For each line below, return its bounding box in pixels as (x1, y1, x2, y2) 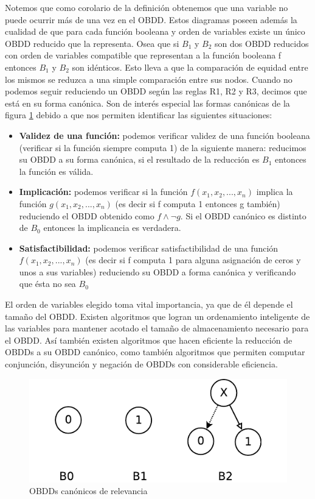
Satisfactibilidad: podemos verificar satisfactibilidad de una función (19, 241, 279, 254)
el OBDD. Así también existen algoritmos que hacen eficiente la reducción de (5, 333, 292, 346)
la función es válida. (19, 165, 94, 177)
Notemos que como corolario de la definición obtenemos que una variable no (5, 1, 288, 13)
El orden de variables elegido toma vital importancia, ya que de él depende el (5, 298, 293, 311)
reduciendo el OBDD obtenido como (19, 209, 154, 222)
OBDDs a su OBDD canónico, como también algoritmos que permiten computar (5, 345, 305, 358)
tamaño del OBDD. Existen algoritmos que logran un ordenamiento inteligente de (5, 310, 310, 322)
